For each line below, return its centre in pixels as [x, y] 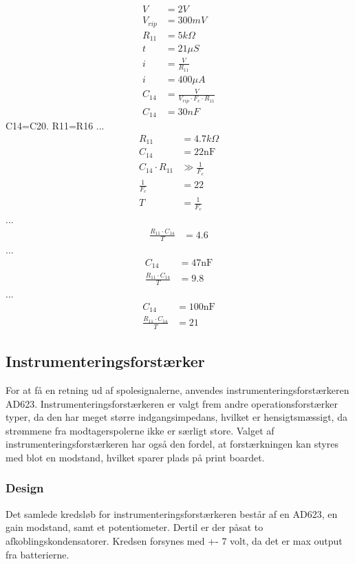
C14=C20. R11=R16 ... [55, 126]
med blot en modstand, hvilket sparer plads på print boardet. [135, 457]
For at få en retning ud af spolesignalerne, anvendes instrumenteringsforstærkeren [177, 389]
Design [25, 488]
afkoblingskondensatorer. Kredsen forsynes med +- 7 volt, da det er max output [174, 540]
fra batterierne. [37, 554]
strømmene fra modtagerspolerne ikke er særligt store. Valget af [140, 430]
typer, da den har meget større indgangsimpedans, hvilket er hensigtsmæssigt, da [176, 417]
